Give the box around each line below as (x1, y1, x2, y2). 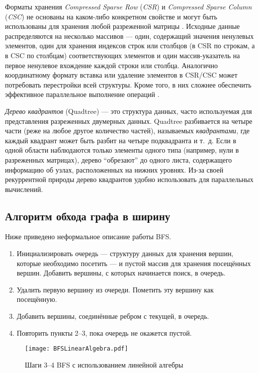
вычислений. (5, 184, 43, 194)
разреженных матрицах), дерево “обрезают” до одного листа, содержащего (5, 154, 232, 165)
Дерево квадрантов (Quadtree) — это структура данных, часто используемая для (5, 105, 252, 116)
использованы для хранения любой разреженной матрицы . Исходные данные (5, 21, 240, 31)
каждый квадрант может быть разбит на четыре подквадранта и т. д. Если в (5, 135, 237, 145)
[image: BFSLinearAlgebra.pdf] (25, 345, 128, 353)
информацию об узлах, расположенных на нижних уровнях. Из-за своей (5, 164, 224, 175)
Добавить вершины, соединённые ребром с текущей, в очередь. (16, 311, 209, 321)
